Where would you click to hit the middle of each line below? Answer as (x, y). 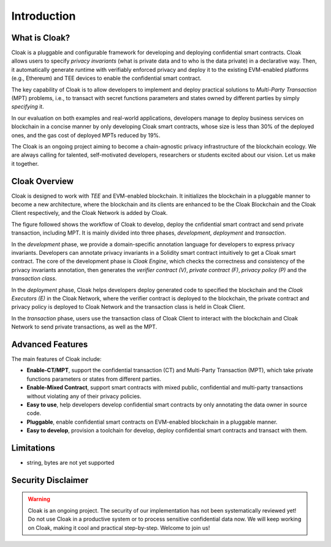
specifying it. (28, 107)
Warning (39, 499)
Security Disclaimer (50, 480)
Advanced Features (50, 344)
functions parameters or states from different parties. (94, 379)
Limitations (33, 448)
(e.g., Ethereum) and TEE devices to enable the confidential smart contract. (106, 78)
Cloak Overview (42, 181)
